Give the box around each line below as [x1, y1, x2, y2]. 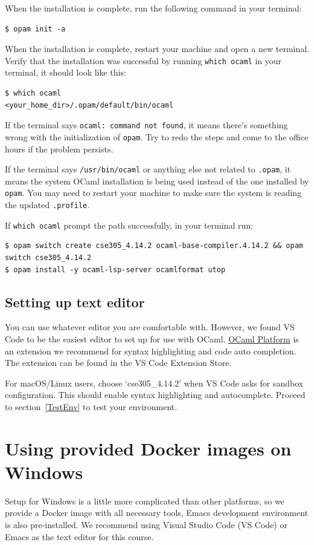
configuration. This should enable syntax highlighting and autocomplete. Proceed [5, 388, 306, 401]
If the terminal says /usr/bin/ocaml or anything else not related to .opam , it [5, 163, 291, 175]
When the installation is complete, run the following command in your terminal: [5, 2, 302, 14]
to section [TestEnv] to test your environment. [5, 400, 178, 413]
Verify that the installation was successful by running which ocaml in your [5, 54, 282, 67]
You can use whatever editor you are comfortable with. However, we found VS [5, 321, 295, 333]
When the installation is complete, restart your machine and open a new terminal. [5, 42, 309, 55]
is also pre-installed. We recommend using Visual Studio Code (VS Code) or [5, 518, 287, 530]
